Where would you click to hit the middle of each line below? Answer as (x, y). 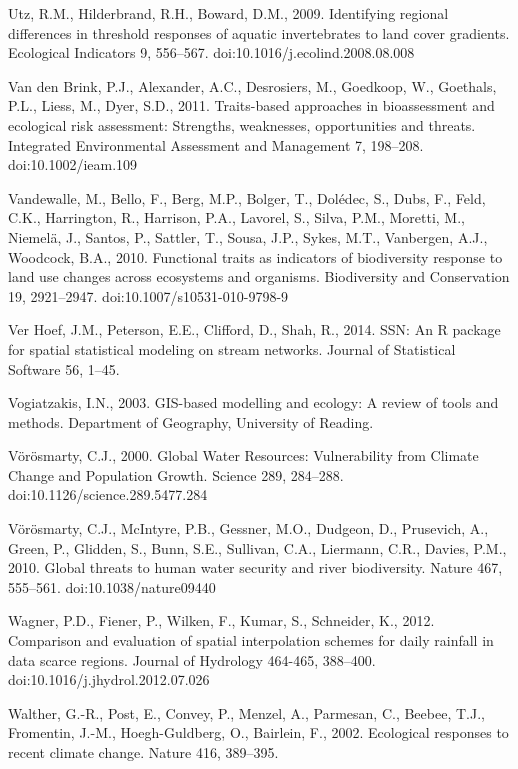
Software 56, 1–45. (64, 368)
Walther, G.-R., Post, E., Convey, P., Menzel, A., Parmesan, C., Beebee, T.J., (246, 712)
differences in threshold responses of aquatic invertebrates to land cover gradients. (259, 32)
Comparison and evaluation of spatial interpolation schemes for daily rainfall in (251, 640)
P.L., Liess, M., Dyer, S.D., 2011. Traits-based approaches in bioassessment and (251, 105)
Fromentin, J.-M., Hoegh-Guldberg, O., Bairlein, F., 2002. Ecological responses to (258, 732)
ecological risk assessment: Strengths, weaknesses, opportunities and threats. (242, 124)
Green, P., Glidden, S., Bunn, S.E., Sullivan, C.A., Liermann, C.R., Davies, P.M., (257, 547)
